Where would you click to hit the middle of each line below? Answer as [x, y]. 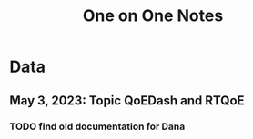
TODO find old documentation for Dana [97, 126]
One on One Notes [153, 16]
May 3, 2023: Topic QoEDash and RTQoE [127, 100]
